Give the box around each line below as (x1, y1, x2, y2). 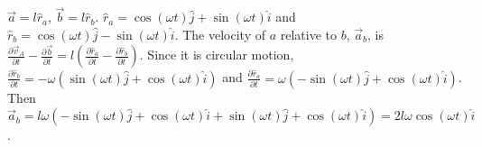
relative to (280, 24, 337, 43)
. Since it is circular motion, (139, 45, 294, 64)
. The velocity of (174, 24, 265, 43)
